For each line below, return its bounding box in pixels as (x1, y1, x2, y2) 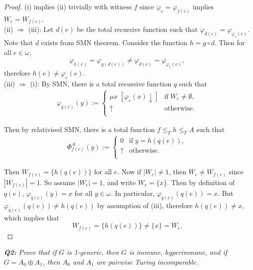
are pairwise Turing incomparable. (96, 256, 198, 267)
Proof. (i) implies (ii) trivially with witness (4, 1, 132, 11)
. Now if (117, 166, 141, 177)
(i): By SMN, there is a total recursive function (30, 78, 172, 88)
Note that (4, 37, 33, 48)
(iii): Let (28, 24, 54, 34)
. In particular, (111, 188, 155, 198)
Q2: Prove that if (4, 247, 57, 257)
